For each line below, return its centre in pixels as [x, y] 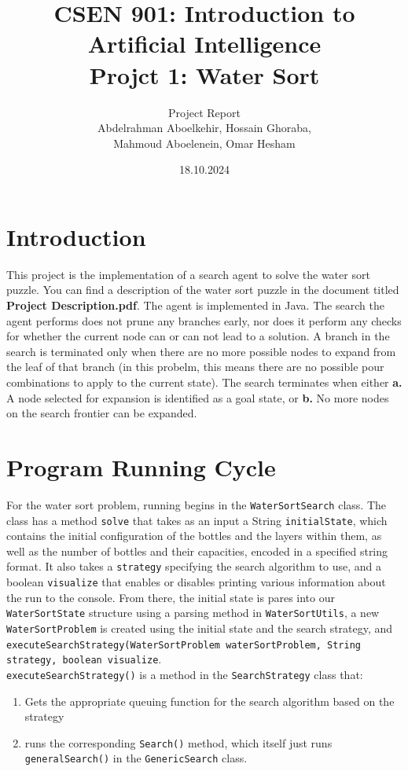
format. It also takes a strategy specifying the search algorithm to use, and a [194, 566]
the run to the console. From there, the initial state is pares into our [171, 597]
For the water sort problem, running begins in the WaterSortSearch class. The [196, 504]
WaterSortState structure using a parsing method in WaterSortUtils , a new [193, 613]
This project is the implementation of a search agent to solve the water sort [188, 274]
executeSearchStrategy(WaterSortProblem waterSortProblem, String [184, 645]
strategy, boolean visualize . [84, 659]
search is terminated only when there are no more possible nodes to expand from [201, 351]
